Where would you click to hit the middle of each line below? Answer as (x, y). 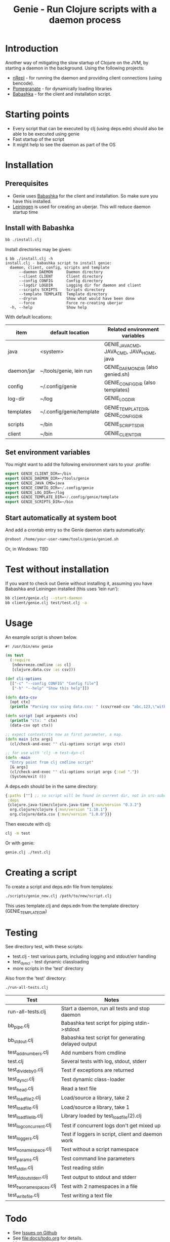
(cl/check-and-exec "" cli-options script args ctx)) (68, 744)
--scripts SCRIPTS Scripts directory (62, 290)
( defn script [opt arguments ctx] (42, 716)
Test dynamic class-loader (93, 1079)
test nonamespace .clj (30, 1149)
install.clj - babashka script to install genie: (59, 263)
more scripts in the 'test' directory (48, 968)
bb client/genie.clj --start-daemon (44, 598)
